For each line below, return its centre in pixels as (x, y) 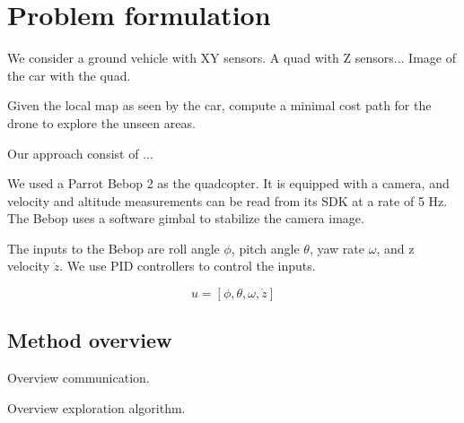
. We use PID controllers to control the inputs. (188, 266)
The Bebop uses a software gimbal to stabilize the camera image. (186, 218)
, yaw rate (337, 248)
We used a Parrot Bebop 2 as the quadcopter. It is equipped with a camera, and (228, 183)
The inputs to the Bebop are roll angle (114, 248)
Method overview (90, 340)
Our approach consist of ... (80, 153)
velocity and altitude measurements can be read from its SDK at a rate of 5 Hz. (228, 200)
